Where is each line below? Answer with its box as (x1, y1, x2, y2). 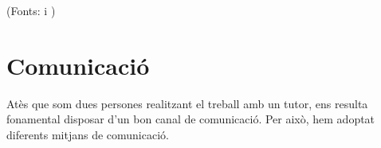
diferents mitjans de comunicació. (6, 126, 169, 142)
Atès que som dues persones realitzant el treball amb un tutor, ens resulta (6, 95, 368, 111)
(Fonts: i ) (6, 2, 56, 18)
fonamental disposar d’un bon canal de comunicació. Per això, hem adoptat (6, 111, 375, 127)
